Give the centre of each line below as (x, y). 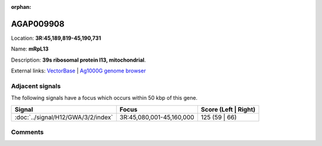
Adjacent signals (36, 86)
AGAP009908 (38, 24)
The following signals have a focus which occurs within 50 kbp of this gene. (104, 98)
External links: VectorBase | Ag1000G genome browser (78, 71)
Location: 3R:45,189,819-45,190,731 (56, 38)
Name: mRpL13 (30, 49)
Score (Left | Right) (228, 109)
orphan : (21, 7)
